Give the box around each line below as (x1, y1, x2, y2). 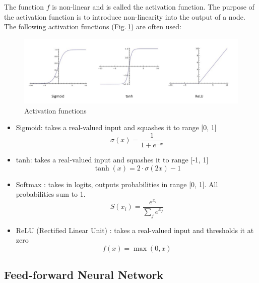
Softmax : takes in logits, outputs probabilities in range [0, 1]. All (16, 179, 218, 189)
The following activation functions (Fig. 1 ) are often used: (4, 21, 181, 32)
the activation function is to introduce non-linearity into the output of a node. (4, 11, 245, 22)
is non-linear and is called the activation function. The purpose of (52, 2, 254, 12)
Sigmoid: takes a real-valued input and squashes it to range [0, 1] (16, 122, 217, 133)
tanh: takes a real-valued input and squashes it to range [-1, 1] (16, 154, 209, 164)
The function (4, 2, 44, 12)
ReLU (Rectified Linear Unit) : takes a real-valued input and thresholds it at (16, 224, 254, 235)
